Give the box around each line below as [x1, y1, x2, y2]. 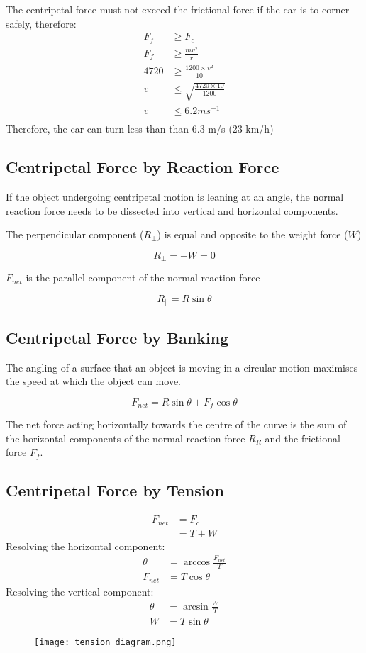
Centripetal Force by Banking [6, 326, 229, 348]
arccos [183, 557, 211, 568]
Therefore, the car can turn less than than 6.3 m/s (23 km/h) [6, 121, 274, 136]
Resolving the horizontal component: [6, 538, 165, 553]
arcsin [182, 601, 209, 612]
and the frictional [265, 430, 340, 445]
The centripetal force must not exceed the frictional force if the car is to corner [6, 2, 350, 16]
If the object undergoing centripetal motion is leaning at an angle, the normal [6, 189, 344, 204]
